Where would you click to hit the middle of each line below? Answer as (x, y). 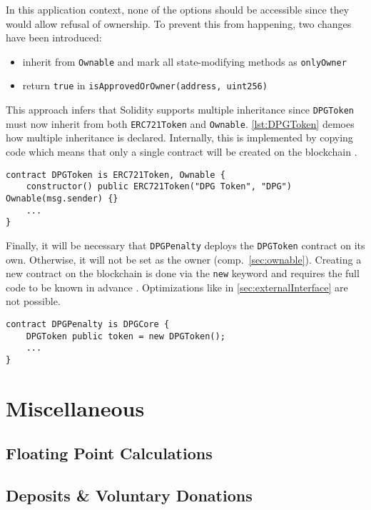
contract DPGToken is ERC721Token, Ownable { (116, 175)
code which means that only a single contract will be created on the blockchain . (182, 151)
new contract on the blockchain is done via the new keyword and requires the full (183, 273)
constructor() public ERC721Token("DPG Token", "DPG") (159, 187)
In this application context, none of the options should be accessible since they (178, 9)
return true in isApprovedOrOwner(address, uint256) (145, 85)
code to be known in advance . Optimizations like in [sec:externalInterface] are (177, 287)
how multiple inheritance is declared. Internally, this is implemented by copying (179, 137)
